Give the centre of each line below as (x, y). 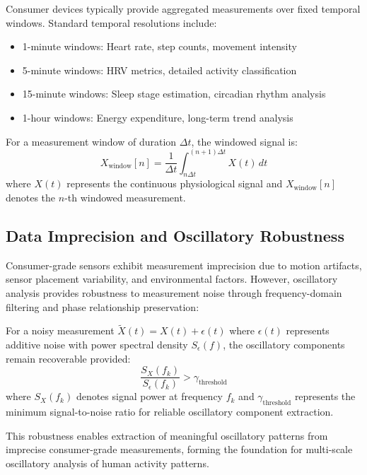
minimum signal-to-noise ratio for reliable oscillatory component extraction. (170, 412)
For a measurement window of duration (91, 141)
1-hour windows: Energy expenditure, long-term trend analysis (158, 117)
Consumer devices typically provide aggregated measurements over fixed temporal (183, 8)
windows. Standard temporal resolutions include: (111, 22)
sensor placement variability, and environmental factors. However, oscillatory (172, 279)
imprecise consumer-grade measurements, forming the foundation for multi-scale (179, 449)
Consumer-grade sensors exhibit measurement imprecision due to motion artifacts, (184, 265)
